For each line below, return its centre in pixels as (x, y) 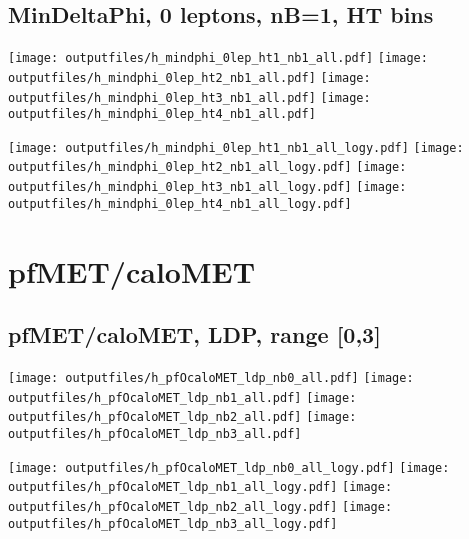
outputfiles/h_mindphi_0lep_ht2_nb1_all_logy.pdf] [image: (207, 167)
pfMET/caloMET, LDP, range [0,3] (194, 334)
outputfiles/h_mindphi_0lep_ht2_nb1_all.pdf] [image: (189, 77)
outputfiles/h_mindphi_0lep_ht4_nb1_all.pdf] (162, 114)
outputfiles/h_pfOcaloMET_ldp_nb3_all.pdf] (155, 434)
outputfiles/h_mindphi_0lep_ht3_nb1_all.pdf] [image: (189, 97)
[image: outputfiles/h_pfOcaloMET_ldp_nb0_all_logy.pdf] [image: (229, 467)
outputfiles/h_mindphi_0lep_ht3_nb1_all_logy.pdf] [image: (207, 187)
